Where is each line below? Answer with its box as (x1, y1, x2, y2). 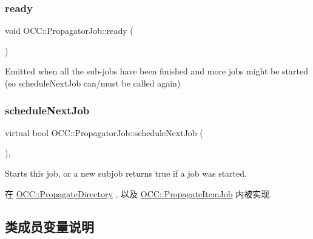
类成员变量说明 (5, 217, 94, 235)
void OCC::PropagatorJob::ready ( (5, 24, 133, 37)
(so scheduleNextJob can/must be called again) (5, 77, 181, 89)
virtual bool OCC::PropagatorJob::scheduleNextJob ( (5, 126, 203, 139)
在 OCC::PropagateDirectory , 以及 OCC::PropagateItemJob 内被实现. (5, 187, 272, 200)
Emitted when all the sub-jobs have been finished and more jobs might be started (5, 65, 308, 77)
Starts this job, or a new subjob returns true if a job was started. (5, 167, 247, 179)
